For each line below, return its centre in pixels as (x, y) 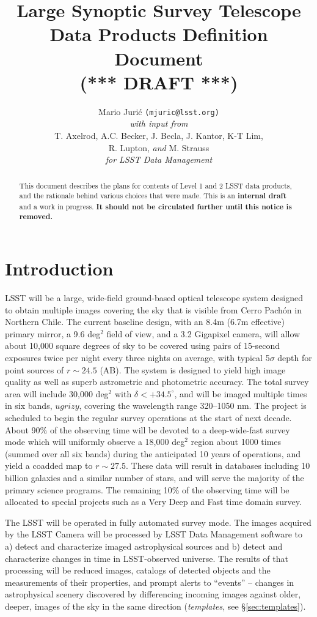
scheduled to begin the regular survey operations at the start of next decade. (148, 418)
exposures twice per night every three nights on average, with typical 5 (137, 358)
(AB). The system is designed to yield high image (193, 369)
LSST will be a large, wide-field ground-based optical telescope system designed (154, 298)
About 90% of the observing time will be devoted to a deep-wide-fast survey (148, 429)
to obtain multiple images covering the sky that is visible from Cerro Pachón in (153, 309)
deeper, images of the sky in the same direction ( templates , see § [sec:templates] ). (155, 606)
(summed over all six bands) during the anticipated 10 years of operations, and (153, 453)
